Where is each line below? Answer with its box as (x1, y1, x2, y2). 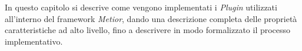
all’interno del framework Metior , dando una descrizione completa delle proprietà (5, 12, 297, 24)
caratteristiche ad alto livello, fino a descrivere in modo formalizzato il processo (5, 24, 291, 36)
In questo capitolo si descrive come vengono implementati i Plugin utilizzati (5, 1, 277, 13)
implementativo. (5, 35, 63, 47)
